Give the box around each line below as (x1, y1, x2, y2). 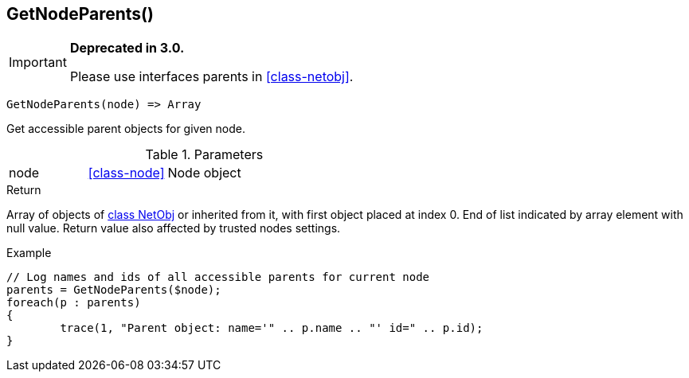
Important (9, 54, 67, 71)
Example (6, 246, 52, 260)
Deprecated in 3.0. (69, 40, 185, 57)
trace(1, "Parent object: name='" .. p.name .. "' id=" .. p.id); (60, 321, 483, 335)
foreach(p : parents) (6, 296, 141, 310)
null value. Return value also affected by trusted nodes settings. (6, 221, 341, 236)
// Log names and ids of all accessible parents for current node (6, 271, 430, 284)
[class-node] (88, 165, 165, 181)
